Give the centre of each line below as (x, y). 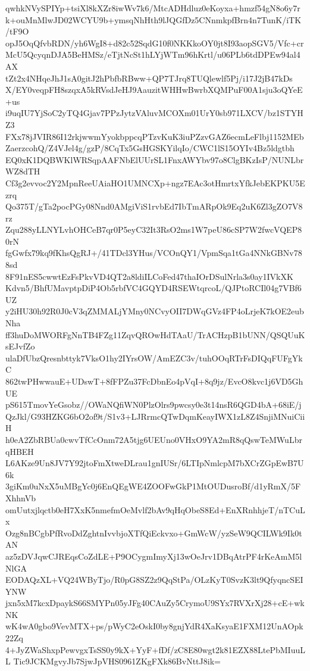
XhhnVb (21, 497)
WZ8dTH (23, 171)
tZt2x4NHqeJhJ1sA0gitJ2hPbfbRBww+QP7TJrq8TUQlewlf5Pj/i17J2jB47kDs (149, 78)
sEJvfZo (20, 346)
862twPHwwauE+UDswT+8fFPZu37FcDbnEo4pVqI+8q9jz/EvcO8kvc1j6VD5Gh (154, 381)
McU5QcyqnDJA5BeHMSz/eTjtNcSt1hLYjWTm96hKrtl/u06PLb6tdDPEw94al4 (153, 54)
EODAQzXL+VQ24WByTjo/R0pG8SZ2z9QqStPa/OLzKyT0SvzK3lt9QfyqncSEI (154, 580)
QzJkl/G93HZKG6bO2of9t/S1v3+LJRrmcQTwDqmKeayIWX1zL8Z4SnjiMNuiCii (155, 416)
